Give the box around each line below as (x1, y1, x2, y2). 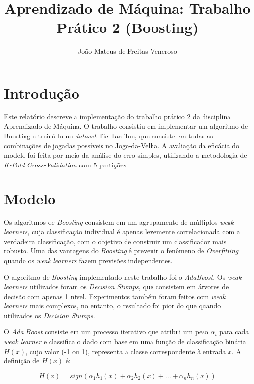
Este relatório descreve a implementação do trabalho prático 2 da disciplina (4, 111, 231, 121)
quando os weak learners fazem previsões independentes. (4, 255, 173, 265)
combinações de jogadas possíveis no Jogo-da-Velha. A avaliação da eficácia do (4, 140, 240, 150)
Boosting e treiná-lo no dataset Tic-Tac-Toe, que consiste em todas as (4, 131, 213, 141)
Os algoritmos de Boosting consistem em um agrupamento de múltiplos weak (4, 217, 234, 227)
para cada (219, 327, 249, 337)
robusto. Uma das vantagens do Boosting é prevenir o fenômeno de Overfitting (4, 246, 239, 256)
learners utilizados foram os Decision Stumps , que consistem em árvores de (4, 281, 229, 292)
